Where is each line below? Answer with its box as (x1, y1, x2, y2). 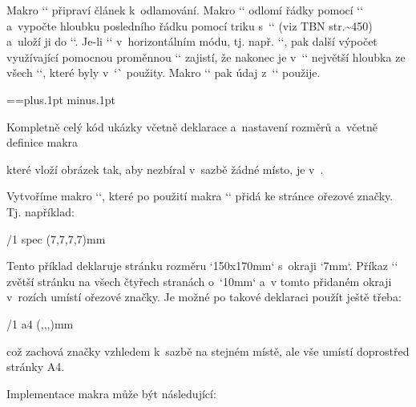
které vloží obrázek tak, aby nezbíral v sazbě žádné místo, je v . (6, 160, 324, 177)
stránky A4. (6, 358, 65, 375)
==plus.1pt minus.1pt (6, 91, 115, 107)
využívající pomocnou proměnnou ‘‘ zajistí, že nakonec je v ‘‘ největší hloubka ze (6, 48, 406, 65)
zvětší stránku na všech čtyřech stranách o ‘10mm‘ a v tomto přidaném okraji (6, 272, 392, 289)
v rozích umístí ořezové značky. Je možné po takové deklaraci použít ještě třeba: (6, 288, 402, 305)
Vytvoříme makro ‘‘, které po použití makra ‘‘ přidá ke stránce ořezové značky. (6, 187, 394, 204)
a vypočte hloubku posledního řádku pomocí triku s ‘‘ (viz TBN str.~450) (6, 17, 373, 34)
